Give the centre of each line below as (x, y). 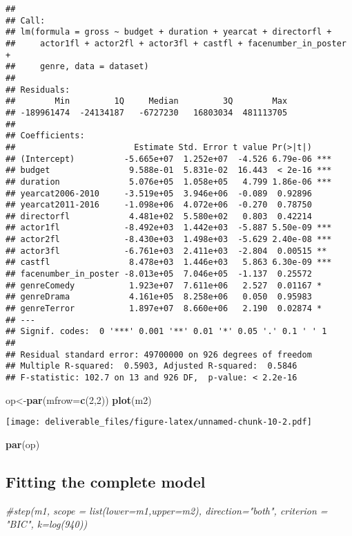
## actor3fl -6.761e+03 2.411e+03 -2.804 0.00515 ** (166, 251)
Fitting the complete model (106, 481)
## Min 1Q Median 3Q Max (147, 101)
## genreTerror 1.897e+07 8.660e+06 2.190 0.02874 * (164, 309)
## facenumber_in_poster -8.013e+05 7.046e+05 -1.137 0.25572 (159, 274)
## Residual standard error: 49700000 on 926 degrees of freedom (159, 354)
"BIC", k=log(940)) (47, 524)
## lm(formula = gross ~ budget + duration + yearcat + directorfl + (169, 32)
